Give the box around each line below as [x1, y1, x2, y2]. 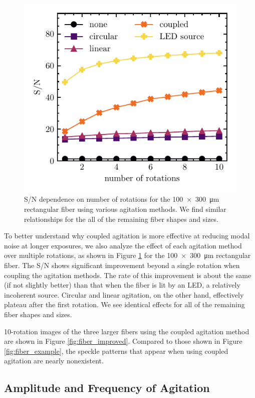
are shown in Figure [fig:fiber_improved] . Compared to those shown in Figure [4, 336, 242, 346]
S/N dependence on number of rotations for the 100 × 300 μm [24, 194, 219, 204]
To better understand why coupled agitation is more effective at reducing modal [4, 230, 250, 241]
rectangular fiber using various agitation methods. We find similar [24, 204, 226, 214]
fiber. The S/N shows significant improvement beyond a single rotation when [4, 260, 240, 270]
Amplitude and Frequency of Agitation [4, 380, 210, 395]
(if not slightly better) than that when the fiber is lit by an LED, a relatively [4, 280, 240, 290]
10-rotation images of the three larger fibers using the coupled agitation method [4, 326, 249, 336]
